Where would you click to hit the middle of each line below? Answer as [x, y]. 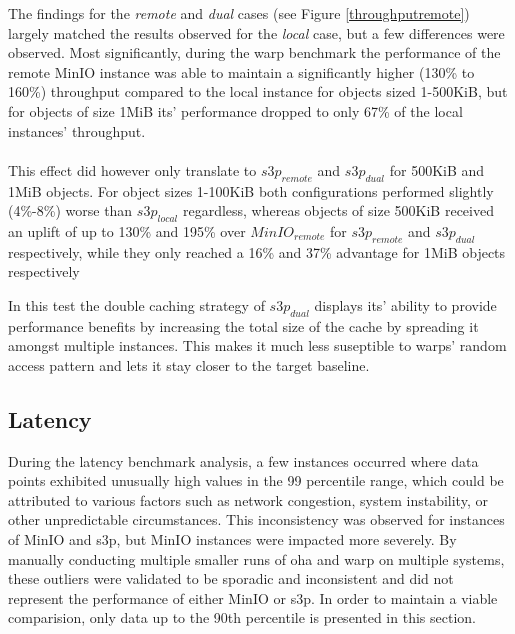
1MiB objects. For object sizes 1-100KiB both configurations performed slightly [251, 190]
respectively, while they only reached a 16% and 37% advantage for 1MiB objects [257, 251]
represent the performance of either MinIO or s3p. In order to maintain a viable [253, 597]
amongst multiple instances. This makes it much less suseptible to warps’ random [257, 345]
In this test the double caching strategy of [136, 304]
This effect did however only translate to [132, 169]
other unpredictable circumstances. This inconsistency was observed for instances [256, 519]
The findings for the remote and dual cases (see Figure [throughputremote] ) [239, 13]
